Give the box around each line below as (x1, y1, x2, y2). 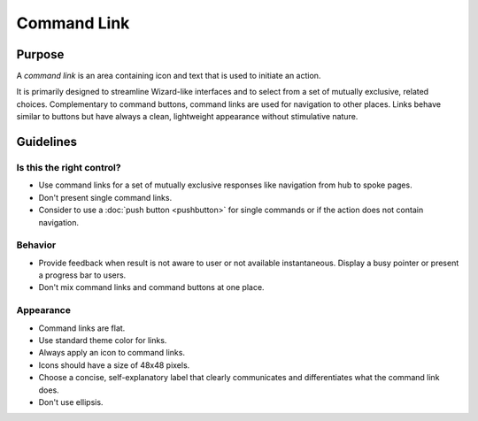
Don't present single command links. (38, 192, 173, 203)
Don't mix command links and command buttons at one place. (38, 282, 265, 293)
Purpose (16, 47, 65, 62)
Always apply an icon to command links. (38, 348, 186, 358)
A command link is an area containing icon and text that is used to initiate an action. (16, 71, 321, 81)
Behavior (16, 239, 57, 251)
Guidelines (16, 134, 77, 149)
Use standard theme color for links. (38, 335, 167, 346)
